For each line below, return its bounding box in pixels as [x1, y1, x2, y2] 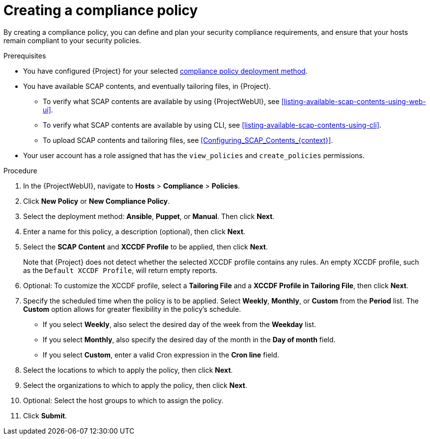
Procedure [3, 166, 37, 175]
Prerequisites [3, 51, 46, 60]
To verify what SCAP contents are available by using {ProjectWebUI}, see [43, 97, 280, 106]
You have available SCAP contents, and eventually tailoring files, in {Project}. [23, 82, 271, 90]
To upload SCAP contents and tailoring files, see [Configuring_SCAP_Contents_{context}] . [43, 136, 333, 144]
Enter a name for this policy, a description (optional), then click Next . [23, 227, 246, 236]
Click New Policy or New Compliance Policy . [23, 196, 170, 205]
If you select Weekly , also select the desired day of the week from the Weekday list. [43, 320, 316, 329]
